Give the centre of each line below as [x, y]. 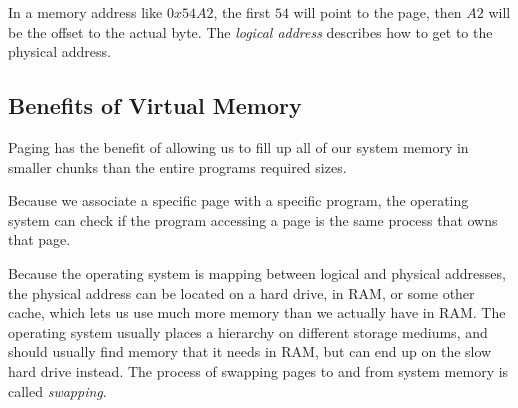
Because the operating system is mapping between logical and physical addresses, [257, 272]
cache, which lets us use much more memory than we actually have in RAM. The [257, 312]
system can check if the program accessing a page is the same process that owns [253, 219]
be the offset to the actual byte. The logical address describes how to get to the [250, 31]
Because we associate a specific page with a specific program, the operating [238, 200]
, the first [242, 12]
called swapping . [57, 390]
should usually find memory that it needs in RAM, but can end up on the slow [250, 351]
